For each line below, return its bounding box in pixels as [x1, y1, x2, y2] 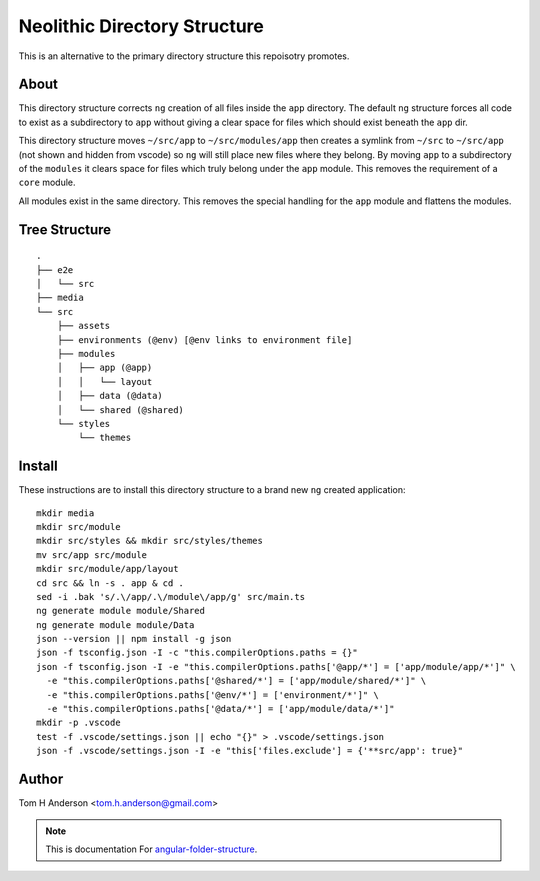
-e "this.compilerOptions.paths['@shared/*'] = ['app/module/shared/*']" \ [46, 675, 427, 687]
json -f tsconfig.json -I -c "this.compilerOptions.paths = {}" [36, 647, 359, 659]
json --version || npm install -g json [36, 633, 232, 645]
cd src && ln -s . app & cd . [36, 577, 185, 589]
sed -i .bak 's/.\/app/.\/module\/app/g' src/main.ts [36, 591, 305, 602]
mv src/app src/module [36, 549, 148, 560]
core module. [18, 176, 76, 189]
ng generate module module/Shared [36, 605, 205, 617]
